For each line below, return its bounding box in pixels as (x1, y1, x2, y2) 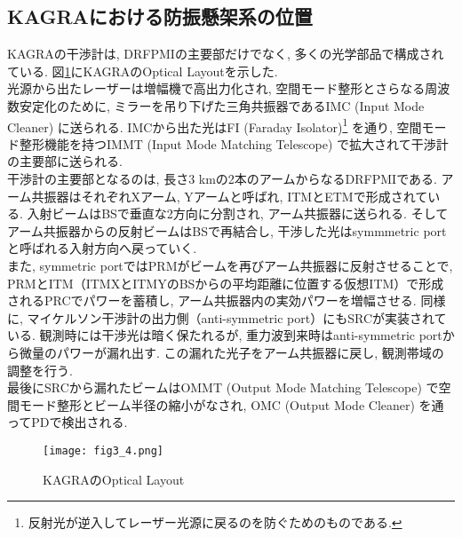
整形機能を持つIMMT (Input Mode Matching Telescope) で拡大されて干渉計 (19, 134, 449, 153)
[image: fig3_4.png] (43, 444, 164, 457)
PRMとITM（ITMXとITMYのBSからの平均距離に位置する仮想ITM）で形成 (7, 273, 444, 292)
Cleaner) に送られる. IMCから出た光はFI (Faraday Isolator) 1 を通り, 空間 (7, 115, 422, 136)
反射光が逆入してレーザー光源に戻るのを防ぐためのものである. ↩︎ (28, 513, 402, 532)
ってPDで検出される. (7, 413, 128, 431)
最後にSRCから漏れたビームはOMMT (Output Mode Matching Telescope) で (7, 378, 439, 397)
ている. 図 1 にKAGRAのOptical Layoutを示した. (7, 61, 278, 80)
